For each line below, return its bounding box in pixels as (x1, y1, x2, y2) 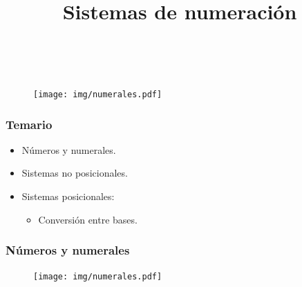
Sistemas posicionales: (21, 189, 115, 204)
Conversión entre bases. (38, 212, 138, 226)
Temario (6, 115, 53, 132)
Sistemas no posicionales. (21, 166, 128, 180)
